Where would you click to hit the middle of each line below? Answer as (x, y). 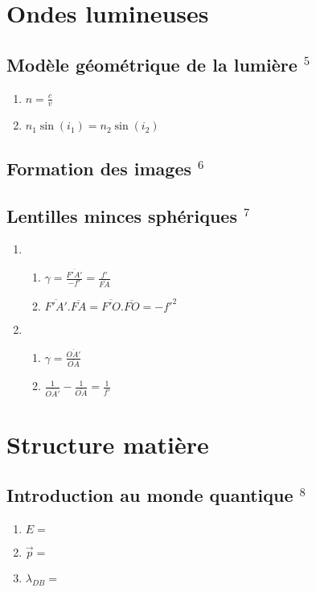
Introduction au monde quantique (150, 495)
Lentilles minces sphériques (122, 215)
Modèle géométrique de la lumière (152, 64)
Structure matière (108, 444)
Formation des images (99, 168)
